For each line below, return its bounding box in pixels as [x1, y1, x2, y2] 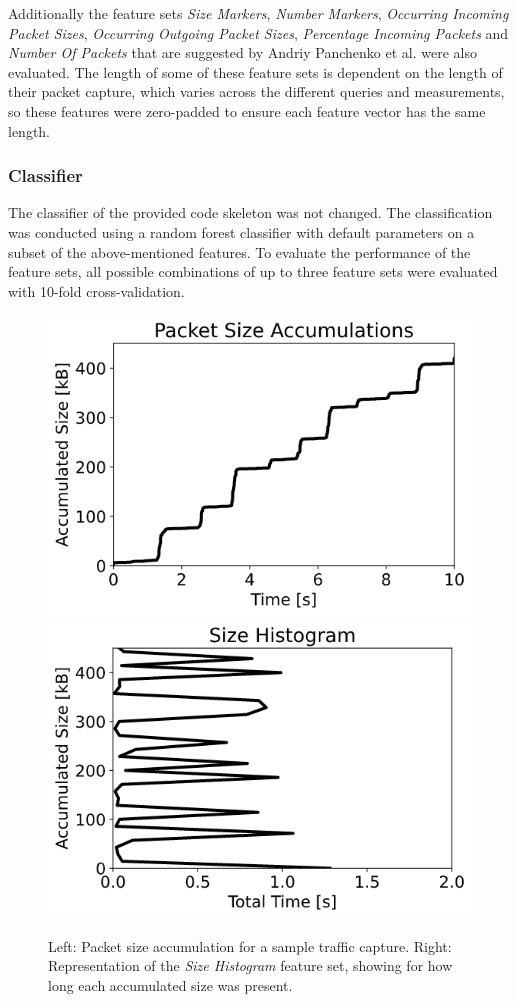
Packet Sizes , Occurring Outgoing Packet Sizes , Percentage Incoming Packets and [8, 22, 509, 43]
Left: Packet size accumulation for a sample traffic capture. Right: [48, 935, 452, 956]
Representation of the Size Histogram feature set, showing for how [48, 955, 453, 976]
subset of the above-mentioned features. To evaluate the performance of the [8, 241, 471, 262]
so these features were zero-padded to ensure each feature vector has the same [8, 100, 486, 121]
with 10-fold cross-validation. [8, 280, 185, 301]
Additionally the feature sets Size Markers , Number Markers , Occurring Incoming [8, 3, 509, 23]
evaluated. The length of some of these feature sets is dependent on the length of [8, 61, 503, 82]
